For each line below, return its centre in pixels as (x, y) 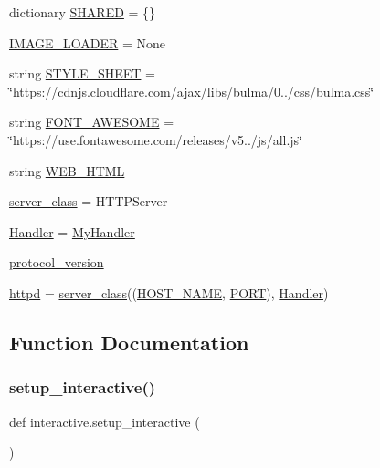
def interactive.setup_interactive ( (105, 421)
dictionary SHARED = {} (83, 12)
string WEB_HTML (67, 170)
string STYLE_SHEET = (82, 73)
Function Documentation (129, 342)
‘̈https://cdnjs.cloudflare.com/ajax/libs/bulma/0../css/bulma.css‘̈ (192, 91)
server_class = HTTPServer (89, 201)
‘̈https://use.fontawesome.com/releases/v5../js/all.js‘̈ (156, 139)
